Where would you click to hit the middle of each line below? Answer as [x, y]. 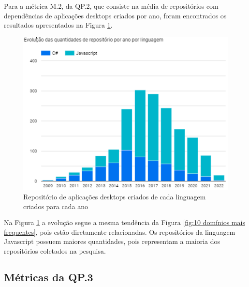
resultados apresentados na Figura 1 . [58, 25]
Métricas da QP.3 [49, 277]
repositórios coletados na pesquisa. [55, 251]
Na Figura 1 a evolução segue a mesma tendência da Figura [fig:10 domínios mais [124, 222]
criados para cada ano [56, 206]
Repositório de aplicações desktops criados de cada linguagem [115, 197]
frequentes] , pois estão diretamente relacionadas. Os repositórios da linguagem [120, 232]
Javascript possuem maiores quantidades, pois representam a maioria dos [112, 241]
